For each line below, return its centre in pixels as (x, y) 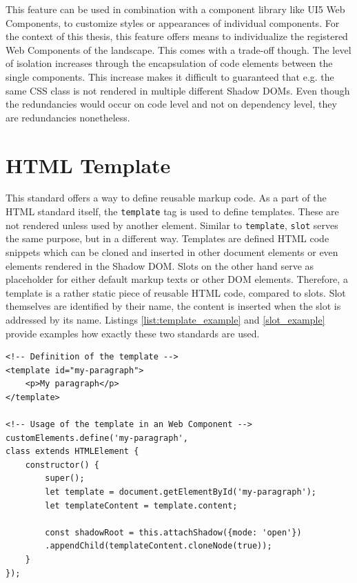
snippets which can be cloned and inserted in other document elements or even (172, 251)
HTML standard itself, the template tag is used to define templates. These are (172, 211)
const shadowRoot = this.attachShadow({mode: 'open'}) (173, 532)
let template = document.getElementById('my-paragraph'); (181, 492)
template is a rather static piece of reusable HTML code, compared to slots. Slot (176, 292)
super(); (65, 478)
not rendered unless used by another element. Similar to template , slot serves (172, 225)
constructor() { (62, 465)
